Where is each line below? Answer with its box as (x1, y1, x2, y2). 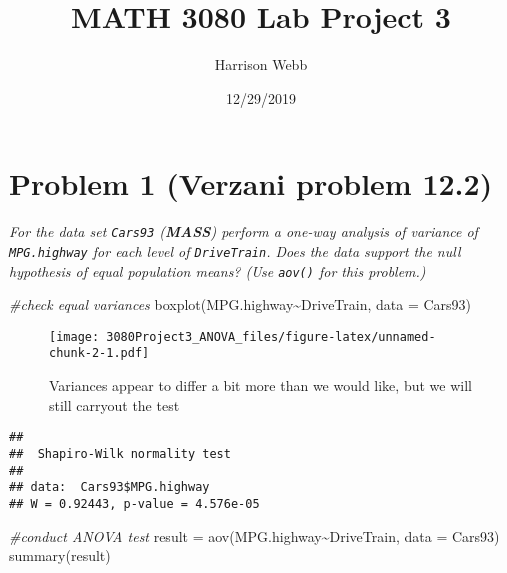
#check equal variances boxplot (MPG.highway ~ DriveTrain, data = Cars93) (9, 294, 472, 315)
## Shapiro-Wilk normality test (9, 446, 231, 461)
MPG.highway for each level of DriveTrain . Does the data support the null (9, 240, 461, 261)
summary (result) (9, 545, 111, 566)
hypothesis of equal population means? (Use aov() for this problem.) (9, 260, 426, 281)
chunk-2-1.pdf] (49, 346, 150, 361)
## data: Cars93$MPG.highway (9, 480, 210, 495)
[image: (49, 329, 100, 344)
